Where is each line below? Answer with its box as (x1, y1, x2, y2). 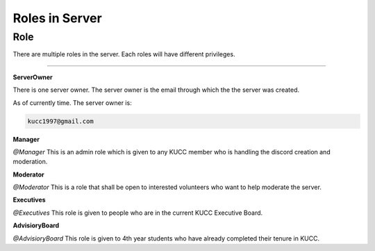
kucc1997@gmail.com (27, 117, 94, 125)
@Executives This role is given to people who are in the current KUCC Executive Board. (12, 209, 263, 217)
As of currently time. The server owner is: (12, 98, 132, 107)
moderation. (12, 157, 48, 166)
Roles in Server (12, 10, 102, 26)
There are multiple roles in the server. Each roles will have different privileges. (12, 50, 235, 58)
